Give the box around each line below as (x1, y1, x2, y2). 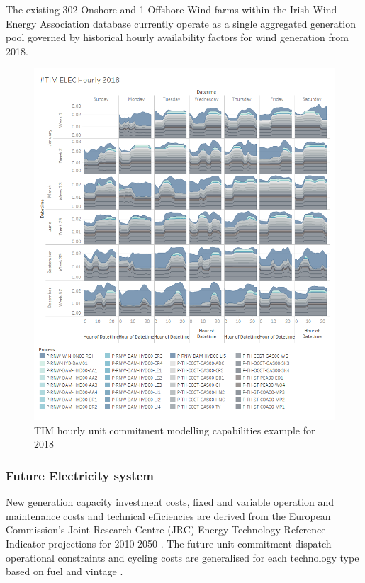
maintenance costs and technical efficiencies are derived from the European (6, 508, 331, 523)
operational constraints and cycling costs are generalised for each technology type (6, 550, 359, 565)
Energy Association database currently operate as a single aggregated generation (6, 16, 356, 30)
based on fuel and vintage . (6, 564, 123, 579)
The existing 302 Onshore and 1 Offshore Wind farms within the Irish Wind (6, 2, 337, 16)
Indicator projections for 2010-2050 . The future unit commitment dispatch (6, 536, 332, 550)
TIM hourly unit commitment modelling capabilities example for (34, 422, 315, 437)
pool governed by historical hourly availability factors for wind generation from (6, 30, 349, 45)
